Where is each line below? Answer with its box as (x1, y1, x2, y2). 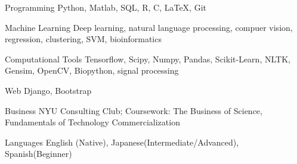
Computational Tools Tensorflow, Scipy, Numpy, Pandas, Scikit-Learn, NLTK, (5, 52, 290, 65)
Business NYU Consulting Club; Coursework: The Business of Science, (5, 104, 262, 116)
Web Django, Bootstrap (5, 84, 92, 96)
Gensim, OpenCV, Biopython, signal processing (5, 64, 179, 77)
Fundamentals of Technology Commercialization (5, 116, 180, 128)
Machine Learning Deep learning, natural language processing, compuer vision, (5, 21, 293, 33)
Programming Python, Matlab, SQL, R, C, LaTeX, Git (5, 1, 206, 13)
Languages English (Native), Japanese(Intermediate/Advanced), (5, 135, 239, 148)
